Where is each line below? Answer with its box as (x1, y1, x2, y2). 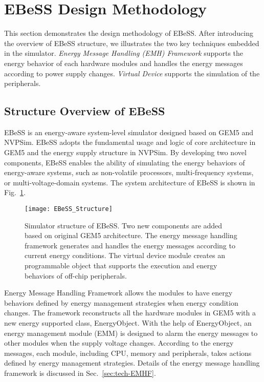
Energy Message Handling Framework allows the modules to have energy (4, 287, 233, 298)
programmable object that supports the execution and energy (25, 260, 217, 271)
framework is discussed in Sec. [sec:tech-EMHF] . (4, 368, 156, 378)
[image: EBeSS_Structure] (25, 205, 113, 213)
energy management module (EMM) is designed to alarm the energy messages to (4, 327, 258, 338)
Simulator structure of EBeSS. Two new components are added (25, 220, 223, 230)
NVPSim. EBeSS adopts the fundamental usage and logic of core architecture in (4, 137, 256, 147)
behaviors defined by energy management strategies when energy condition (4, 297, 238, 308)
